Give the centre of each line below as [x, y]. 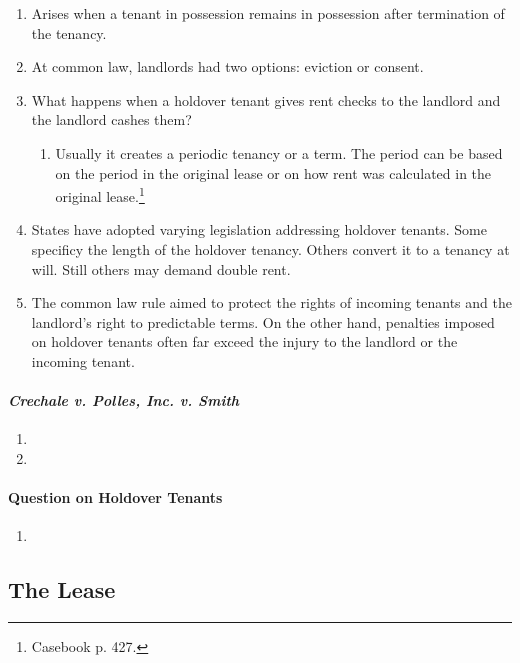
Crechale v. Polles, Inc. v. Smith [124, 400]
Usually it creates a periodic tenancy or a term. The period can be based [279, 152]
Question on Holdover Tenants [115, 497]
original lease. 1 [100, 194]
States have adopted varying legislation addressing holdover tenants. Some [259, 229]
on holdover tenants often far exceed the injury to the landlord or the [244, 341]
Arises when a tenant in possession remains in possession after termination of [268, 13]
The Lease [62, 589]
